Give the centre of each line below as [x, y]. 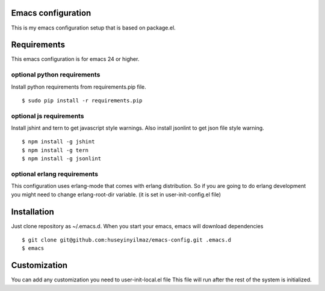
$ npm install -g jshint [58, 142]
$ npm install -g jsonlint [62, 159]
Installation [32, 212]
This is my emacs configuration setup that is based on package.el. [93, 28]
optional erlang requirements [55, 174]
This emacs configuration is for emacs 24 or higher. [75, 59]
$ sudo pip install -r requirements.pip [82, 100]
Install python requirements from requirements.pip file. [79, 87]
